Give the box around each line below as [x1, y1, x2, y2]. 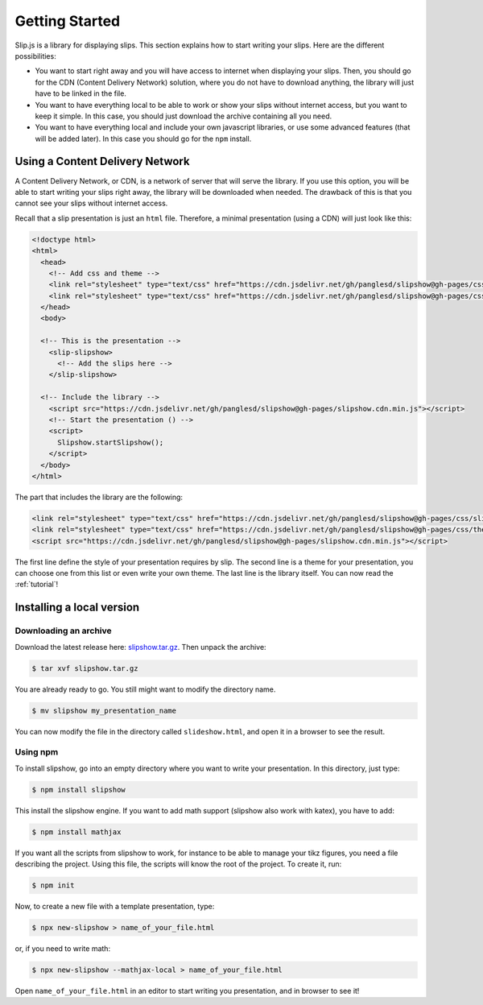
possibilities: [14, 51, 56, 60]
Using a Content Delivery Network [14, 155, 190, 168]
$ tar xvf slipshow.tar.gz [31, 664, 138, 672]
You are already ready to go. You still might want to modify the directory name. [14, 684, 276, 694]
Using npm [14, 747, 59, 758]
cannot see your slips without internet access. [14, 198, 168, 209]
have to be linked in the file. [35, 89, 126, 98]
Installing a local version [14, 601, 140, 614]
